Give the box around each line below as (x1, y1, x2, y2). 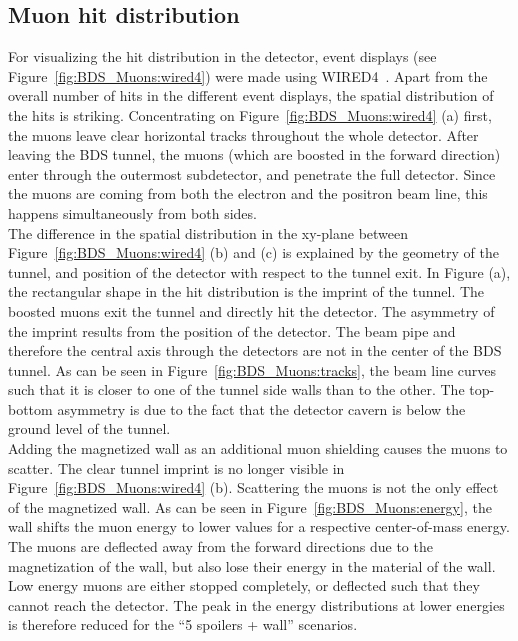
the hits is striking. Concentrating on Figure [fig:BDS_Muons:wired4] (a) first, (8, 104, 492, 125)
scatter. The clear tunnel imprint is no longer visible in (8, 457, 345, 478)
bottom (8, 398, 53, 419)
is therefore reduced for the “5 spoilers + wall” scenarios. (8, 614, 358, 635)
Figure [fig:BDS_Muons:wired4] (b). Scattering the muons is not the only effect (8, 477, 499, 498)
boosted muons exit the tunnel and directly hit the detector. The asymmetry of (8, 300, 495, 321)
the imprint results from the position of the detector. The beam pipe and (8, 320, 456, 341)
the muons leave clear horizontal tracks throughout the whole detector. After (8, 124, 479, 145)
